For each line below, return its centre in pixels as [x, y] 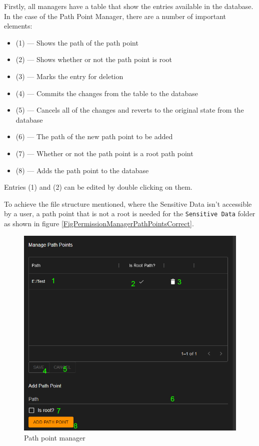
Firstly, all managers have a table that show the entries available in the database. [129, 6]
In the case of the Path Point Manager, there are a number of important [115, 16]
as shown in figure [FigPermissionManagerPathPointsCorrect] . [99, 223]
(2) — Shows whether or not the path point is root [94, 59]
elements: [18, 26]
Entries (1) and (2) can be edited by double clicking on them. [98, 187]
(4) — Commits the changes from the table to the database [107, 93]
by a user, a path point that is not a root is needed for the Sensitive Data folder [130, 213]
